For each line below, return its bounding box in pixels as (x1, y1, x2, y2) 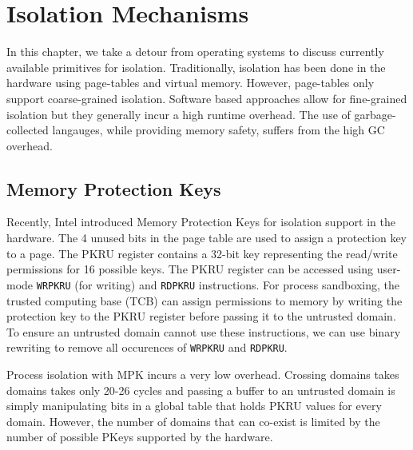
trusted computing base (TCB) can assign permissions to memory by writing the (6, 292, 403, 309)
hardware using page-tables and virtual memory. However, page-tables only (6, 74, 375, 91)
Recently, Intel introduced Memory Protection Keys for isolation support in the (6, 213, 395, 230)
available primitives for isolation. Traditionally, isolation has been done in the (6, 58, 386, 75)
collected (6, 121, 49, 138)
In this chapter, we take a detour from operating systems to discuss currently (6, 43, 384, 60)
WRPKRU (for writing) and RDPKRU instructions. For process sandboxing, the (36, 276, 399, 293)
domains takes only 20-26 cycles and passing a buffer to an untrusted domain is (6, 381, 395, 398)
